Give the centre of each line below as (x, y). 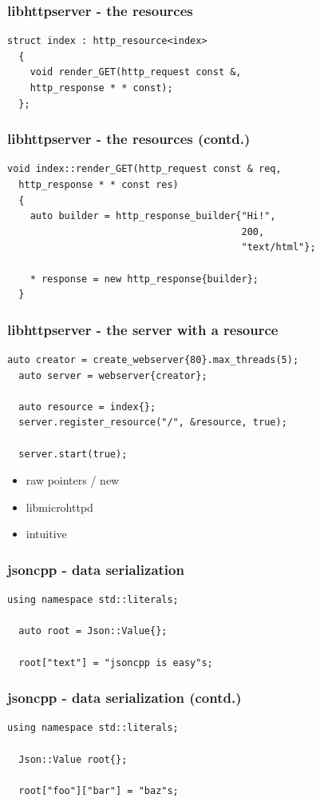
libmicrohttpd (59, 507)
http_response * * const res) (99, 185)
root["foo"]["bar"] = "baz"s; (99, 790)
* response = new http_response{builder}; (144, 279)
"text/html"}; (279, 247)
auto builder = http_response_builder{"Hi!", (153, 216)
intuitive (46, 534)
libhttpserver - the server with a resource (143, 329)
